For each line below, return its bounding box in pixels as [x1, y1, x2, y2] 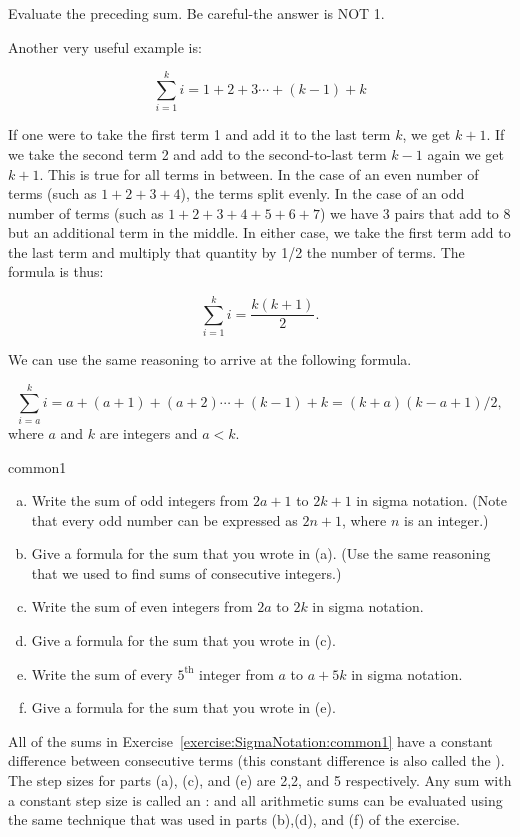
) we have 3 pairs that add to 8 [319, 202, 511, 223]
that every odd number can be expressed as [31, 509, 298, 530]
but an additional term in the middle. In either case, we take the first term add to [8, 222, 511, 243]
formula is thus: [8, 261, 104, 282]
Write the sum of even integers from [31, 596, 253, 617]
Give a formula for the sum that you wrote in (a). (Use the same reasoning [31, 543, 491, 564]
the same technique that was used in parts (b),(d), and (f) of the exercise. [8, 809, 460, 830]
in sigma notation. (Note [356, 490, 507, 511]
